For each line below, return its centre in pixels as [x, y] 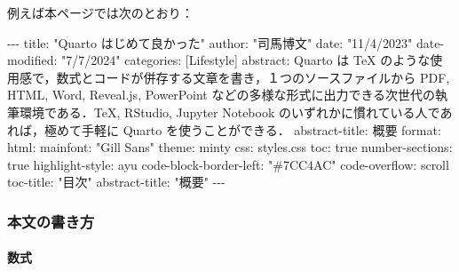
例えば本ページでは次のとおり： [100, 12]
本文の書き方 [51, 221]
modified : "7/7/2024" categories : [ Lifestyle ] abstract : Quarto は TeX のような [219, 60]
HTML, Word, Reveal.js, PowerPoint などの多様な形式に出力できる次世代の [222, 95]
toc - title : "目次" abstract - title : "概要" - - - [116, 182]
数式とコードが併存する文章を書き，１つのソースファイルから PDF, [253, 77]
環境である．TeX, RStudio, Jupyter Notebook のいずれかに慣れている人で [229, 112]
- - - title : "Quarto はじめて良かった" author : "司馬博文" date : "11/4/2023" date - [226, 42]
